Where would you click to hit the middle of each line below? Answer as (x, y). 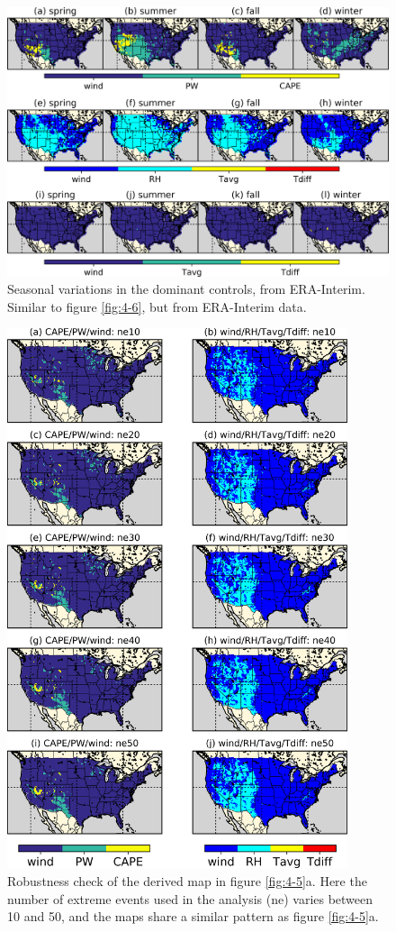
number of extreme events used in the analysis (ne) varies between (190, 898)
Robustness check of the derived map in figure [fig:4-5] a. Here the (187, 880)
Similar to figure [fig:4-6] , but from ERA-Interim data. (157, 306)
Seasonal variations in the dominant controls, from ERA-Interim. (186, 289)
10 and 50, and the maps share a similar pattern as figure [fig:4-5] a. (193, 916)
